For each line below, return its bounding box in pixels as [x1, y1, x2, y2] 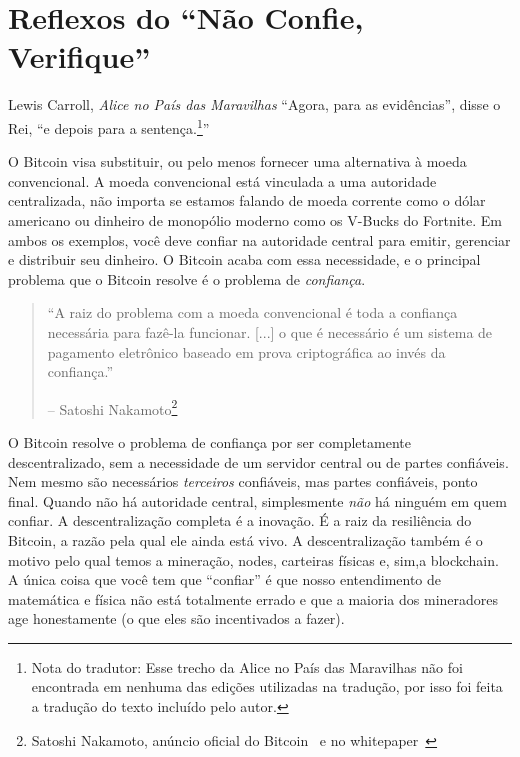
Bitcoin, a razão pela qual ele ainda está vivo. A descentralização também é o [8, 529, 483, 550]
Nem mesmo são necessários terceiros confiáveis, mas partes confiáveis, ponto [8, 471, 478, 492]
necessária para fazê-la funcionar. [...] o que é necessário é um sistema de [47, 321, 493, 342]
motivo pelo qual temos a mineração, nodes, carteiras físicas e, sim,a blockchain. [8, 549, 499, 570]
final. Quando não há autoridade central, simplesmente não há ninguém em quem [8, 490, 507, 511]
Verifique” [8, 36, 151, 77]
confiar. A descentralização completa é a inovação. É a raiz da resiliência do [8, 510, 472, 531]
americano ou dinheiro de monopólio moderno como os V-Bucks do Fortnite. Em [8, 209, 503, 230]
